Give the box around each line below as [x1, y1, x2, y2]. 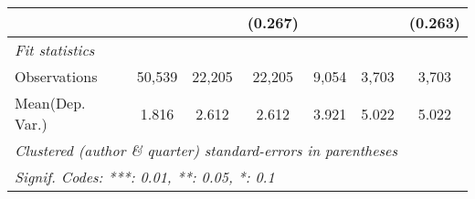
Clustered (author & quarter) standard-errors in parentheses [15, 140, 397, 161]
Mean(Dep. [15, 92, 86, 113]
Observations [15, 66, 98, 87]
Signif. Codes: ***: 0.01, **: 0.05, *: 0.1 [15, 166, 275, 187]
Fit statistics [15, 39, 95, 60]
